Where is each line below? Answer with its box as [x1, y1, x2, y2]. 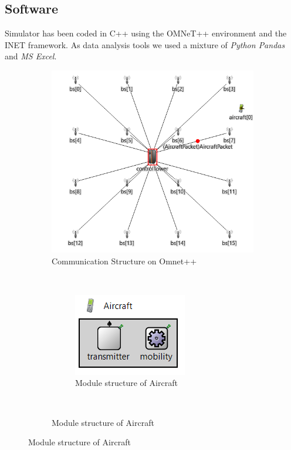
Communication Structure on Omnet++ [52, 254, 197, 267]
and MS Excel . [5, 50, 57, 62]
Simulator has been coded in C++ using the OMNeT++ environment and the [5, 27, 287, 39]
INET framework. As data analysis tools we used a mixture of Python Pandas [5, 38, 285, 51]
